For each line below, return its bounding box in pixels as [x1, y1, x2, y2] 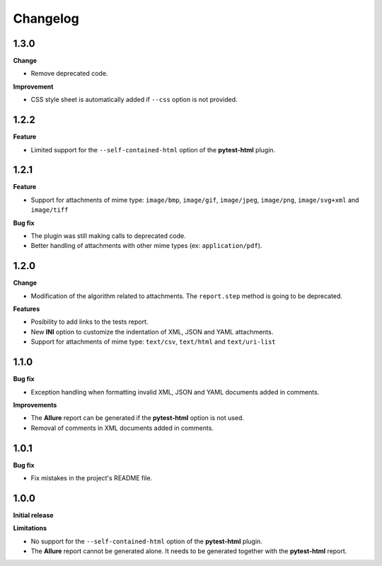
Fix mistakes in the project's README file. [30, 474, 153, 482]
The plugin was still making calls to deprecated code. [30, 232, 187, 240]
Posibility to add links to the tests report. [30, 317, 149, 326]
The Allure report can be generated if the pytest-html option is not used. [30, 414, 244, 422]
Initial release [13, 511, 54, 519]
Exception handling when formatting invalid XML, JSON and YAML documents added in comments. [30, 387, 320, 396]
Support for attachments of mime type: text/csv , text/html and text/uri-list [30, 337, 276, 346]
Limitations [13, 524, 47, 533]
